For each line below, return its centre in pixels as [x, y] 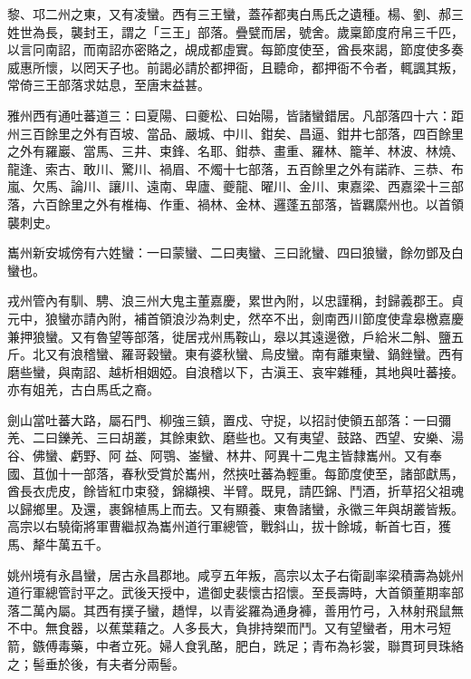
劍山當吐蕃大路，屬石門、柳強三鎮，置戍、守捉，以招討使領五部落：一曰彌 [229, 419]
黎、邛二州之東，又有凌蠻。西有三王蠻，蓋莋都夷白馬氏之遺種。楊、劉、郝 [229, 14]
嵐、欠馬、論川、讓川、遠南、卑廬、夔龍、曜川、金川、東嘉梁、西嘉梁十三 [229, 186]
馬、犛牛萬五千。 [58, 544]
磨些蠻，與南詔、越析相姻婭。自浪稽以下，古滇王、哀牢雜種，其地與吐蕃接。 [235, 371]
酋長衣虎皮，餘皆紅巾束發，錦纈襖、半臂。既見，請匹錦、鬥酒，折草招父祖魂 [235, 491]
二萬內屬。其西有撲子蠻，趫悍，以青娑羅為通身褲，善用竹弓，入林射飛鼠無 [241, 610]
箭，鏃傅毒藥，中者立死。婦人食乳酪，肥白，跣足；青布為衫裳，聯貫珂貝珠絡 [235, 645]
